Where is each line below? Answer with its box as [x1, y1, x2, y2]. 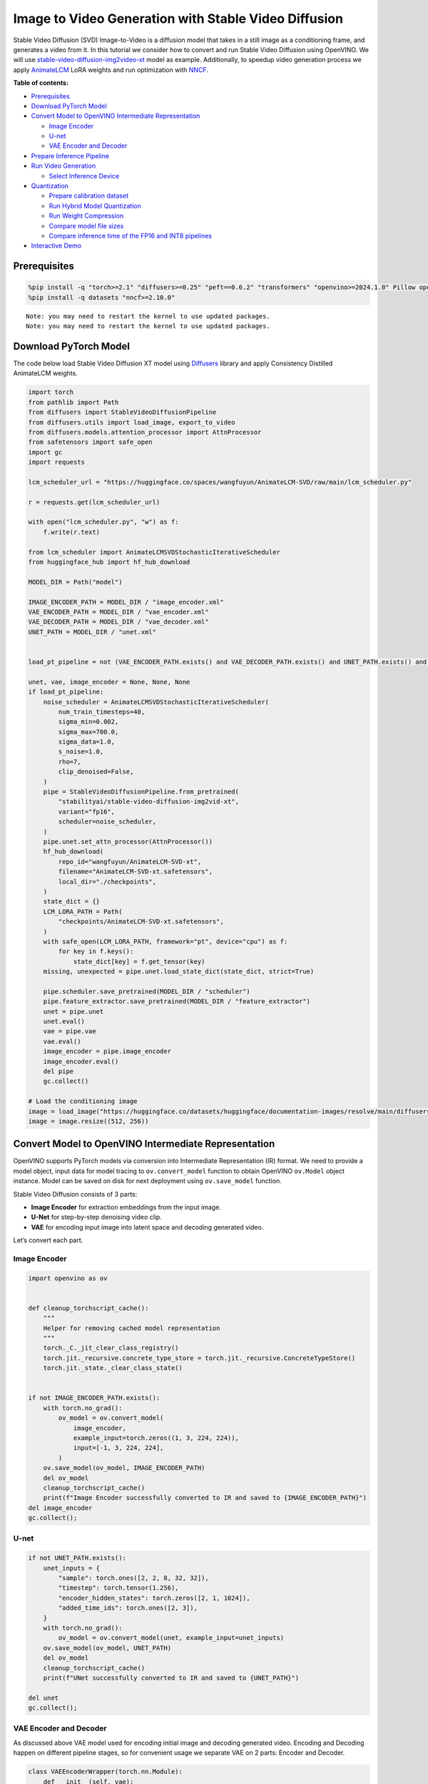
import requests [28, 458, 86, 467]
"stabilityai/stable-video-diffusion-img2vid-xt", [58, 798, 239, 806]
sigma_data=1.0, [58, 738, 116, 746]
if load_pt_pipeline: [28, 688, 104, 696]
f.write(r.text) [43, 528, 100, 536]
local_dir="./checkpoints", [58, 878, 157, 886]
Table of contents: [13, 78, 69, 87]
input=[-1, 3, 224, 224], [73, 1444, 164, 1452]
